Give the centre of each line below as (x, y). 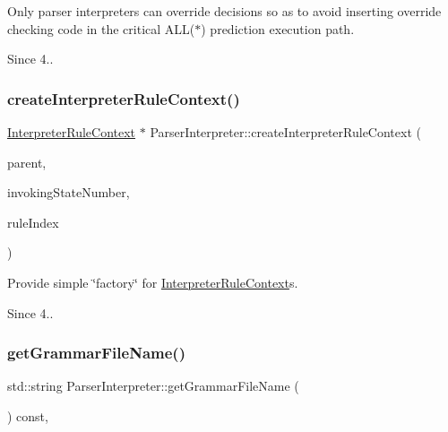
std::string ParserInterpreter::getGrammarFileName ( (153, 386)
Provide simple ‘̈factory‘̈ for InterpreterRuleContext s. (153, 282)
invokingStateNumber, (69, 192)
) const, (28, 415)
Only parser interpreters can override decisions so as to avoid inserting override (224, 11)
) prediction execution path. (278, 28)
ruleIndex (33, 222)
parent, (27, 162)
